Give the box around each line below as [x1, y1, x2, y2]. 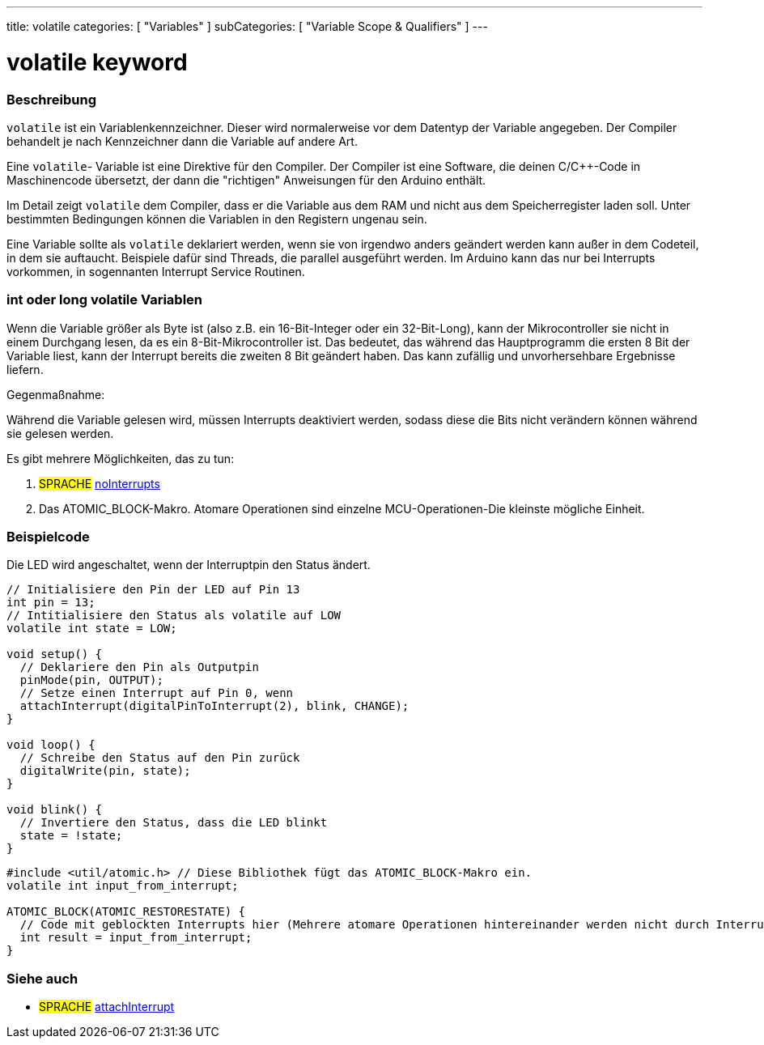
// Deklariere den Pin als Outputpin [19, 661, 259, 674]
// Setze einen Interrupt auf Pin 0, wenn [19, 686, 294, 700]
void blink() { [6, 803, 103, 817]
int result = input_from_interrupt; [19, 931, 253, 945]
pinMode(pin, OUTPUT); [19, 673, 163, 687]
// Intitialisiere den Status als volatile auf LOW [6, 609, 342, 622]
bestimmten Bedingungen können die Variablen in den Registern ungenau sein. [6, 211, 427, 226]
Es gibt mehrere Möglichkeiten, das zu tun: [6, 451, 235, 465]
